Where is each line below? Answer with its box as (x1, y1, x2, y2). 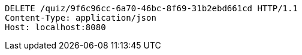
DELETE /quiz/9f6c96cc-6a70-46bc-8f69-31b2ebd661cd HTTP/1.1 (5, 4, 298, 13)
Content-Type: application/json (5, 13, 156, 22)
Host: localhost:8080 (5, 22, 106, 32)
